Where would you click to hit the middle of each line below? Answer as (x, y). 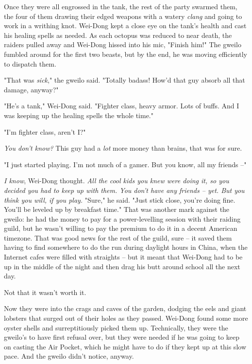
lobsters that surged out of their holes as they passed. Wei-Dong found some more (126, 318)
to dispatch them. (30, 63)
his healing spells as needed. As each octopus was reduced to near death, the (118, 35)
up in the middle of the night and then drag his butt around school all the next (122, 266)
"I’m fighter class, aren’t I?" (45, 131)
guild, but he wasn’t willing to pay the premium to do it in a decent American (121, 228)
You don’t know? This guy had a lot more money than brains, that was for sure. (123, 148)
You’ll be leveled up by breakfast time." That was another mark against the (117, 209)
